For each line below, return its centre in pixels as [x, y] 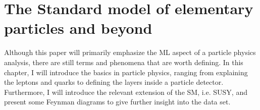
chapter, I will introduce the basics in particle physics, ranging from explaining [126, 72]
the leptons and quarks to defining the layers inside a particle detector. [114, 82]
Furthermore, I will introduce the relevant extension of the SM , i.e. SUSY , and [126, 92]
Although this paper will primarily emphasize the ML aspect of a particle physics [130, 52]
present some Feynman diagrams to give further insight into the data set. [117, 102]
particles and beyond [78, 28]
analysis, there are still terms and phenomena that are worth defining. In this [124, 62]
